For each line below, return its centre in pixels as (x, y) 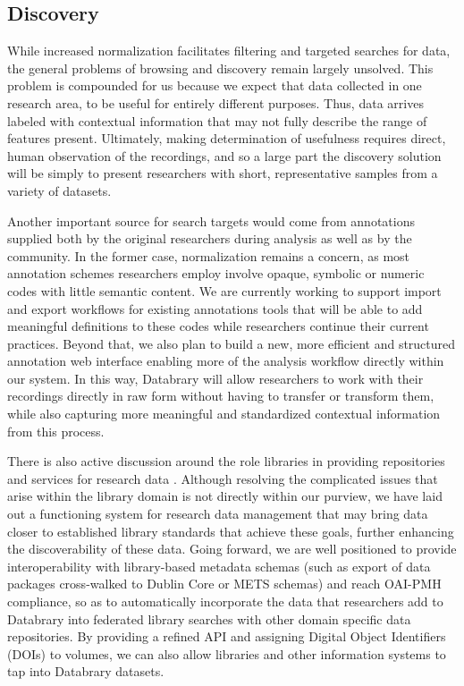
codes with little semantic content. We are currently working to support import (224, 290)
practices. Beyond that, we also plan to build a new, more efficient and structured (232, 343)
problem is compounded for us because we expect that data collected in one (215, 85)
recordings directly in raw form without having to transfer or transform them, (221, 396)
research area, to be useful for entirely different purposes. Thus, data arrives (215, 102)
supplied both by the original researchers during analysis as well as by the (210, 238)
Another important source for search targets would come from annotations (211, 220)
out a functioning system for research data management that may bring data (218, 514)
